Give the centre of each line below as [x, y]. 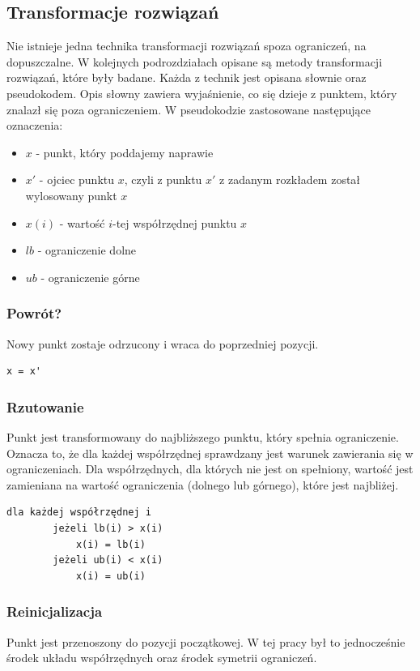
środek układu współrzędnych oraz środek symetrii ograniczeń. [162, 658]
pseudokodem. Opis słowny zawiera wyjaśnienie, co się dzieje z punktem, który [202, 93]
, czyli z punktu [163, 180]
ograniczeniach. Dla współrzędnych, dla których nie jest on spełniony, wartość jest [210, 469]
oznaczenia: [35, 125]
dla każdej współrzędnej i [79, 513]
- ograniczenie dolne [87, 250]
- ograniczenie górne [90, 277]
